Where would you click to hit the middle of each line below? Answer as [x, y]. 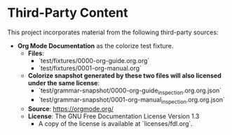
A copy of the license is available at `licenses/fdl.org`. [115, 123]
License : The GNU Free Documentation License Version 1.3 [114, 116]
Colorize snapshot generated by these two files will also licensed [125, 76]
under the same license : [64, 83]
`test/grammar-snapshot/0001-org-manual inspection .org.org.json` [132, 100]
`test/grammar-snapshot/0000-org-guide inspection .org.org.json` [130, 91]
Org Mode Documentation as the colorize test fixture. [95, 45]
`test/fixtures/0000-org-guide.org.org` [94, 60]
